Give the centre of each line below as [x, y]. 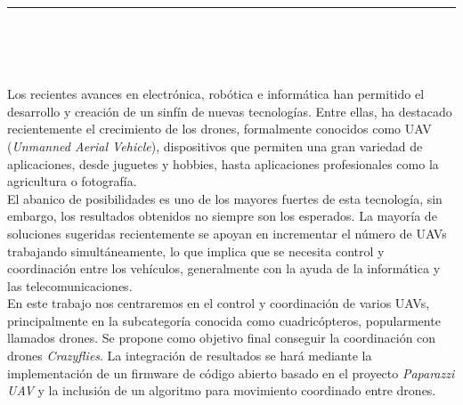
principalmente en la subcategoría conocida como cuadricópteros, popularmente [224, 320]
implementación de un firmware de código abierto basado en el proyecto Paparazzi [231, 373]
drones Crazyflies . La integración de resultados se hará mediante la [190, 356]
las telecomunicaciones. [70, 285]
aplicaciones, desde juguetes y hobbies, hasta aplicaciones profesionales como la [223, 163]
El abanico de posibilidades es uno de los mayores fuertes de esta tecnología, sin [225, 198]
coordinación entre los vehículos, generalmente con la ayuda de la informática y [224, 268]
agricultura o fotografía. [72, 181]
